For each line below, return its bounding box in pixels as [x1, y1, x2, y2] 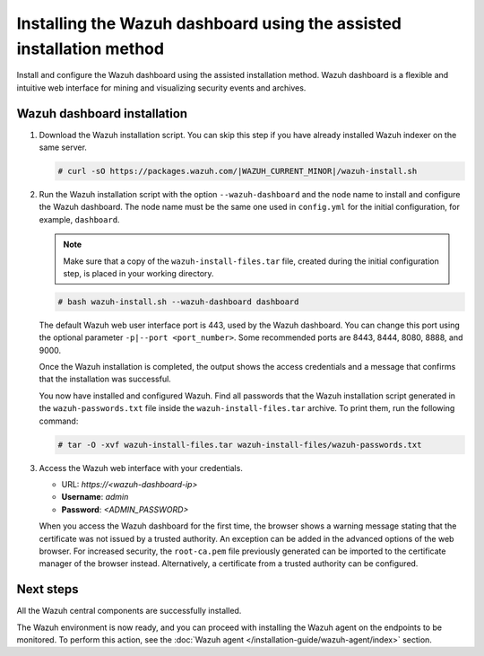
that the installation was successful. [39, 373, 172, 385]
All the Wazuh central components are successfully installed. [16, 606, 242, 617]
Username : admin [61, 492, 129, 503]
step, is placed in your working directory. [63, 267, 214, 278]
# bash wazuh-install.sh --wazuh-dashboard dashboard [57, 296, 299, 307]
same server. [39, 142, 87, 153]
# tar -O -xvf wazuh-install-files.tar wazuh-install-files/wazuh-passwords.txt [57, 440, 422, 450]
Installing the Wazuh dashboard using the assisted [16, 13, 402, 33]
